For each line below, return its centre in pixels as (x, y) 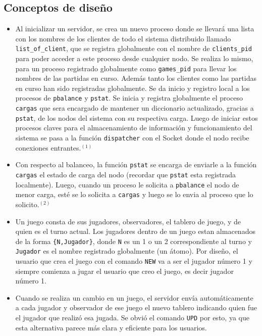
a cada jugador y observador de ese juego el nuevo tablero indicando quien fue (136, 307)
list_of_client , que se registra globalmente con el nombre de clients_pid (134, 48)
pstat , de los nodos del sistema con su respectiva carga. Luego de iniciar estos (137, 117)
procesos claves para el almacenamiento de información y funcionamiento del (134, 128)
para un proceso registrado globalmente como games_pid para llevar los (126, 68)
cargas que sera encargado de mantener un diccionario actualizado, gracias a (135, 108)
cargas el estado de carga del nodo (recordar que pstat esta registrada (125, 174)
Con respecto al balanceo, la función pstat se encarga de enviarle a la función (136, 164)
